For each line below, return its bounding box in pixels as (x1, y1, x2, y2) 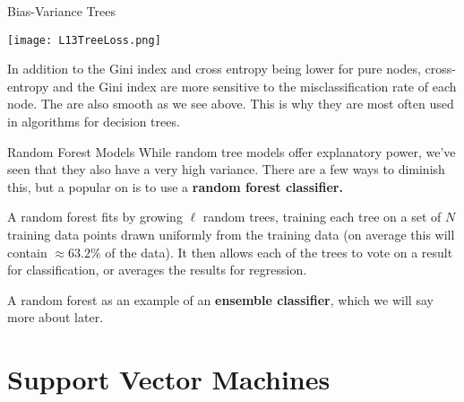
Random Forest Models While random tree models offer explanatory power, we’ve (7, 142, 456, 161)
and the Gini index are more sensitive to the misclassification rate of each (52, 76, 457, 95)
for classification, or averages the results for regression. (7, 260, 307, 279)
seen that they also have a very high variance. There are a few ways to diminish (7, 160, 445, 179)
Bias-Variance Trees (7, 2, 116, 20)
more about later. (7, 308, 104, 327)
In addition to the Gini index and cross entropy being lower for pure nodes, (7, 59, 421, 78)
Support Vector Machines (7, 361, 331, 398)
